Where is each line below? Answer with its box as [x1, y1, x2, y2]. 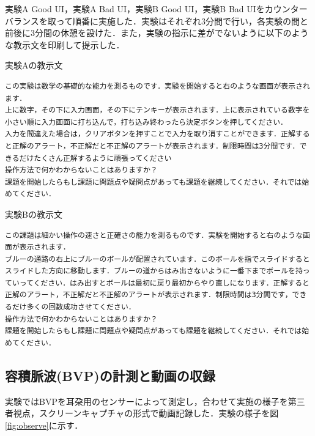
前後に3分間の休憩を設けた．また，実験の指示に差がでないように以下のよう [5, 26, 309, 39]
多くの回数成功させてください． [26, 303, 136, 312]
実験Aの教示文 [5, 59, 63, 72]
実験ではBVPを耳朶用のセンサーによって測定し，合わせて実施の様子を [5, 394, 288, 407]
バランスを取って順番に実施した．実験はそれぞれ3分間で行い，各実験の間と [5, 14, 309, 27]
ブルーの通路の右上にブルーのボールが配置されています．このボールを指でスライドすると [5, 254, 310, 264]
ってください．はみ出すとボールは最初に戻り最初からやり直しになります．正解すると [19, 278, 309, 287]
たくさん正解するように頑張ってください [34, 153, 172, 163]
